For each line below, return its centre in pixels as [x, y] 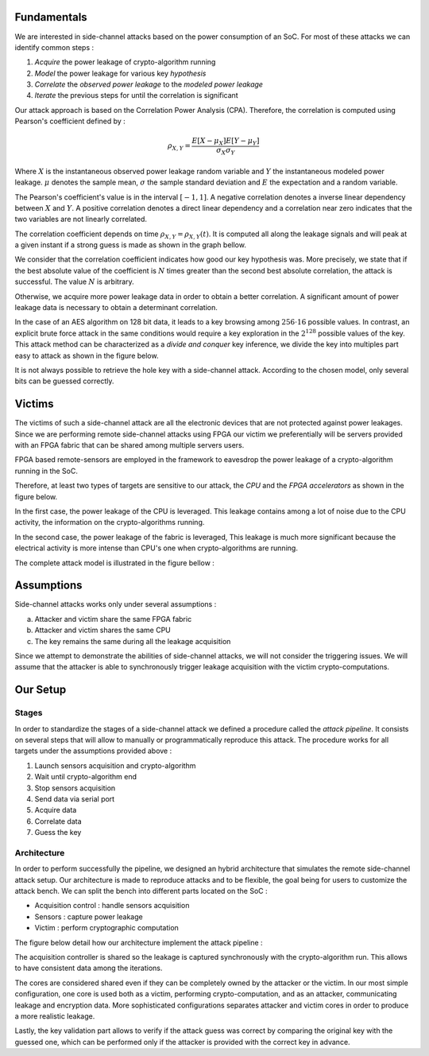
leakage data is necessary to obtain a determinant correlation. [116, 308]
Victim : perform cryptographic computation [106, 928]
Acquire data [56, 810]
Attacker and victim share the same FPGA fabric [113, 619]
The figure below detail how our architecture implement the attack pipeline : [139, 942]
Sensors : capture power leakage [89, 916]
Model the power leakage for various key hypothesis [120, 73]
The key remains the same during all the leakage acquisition [133, 641]
